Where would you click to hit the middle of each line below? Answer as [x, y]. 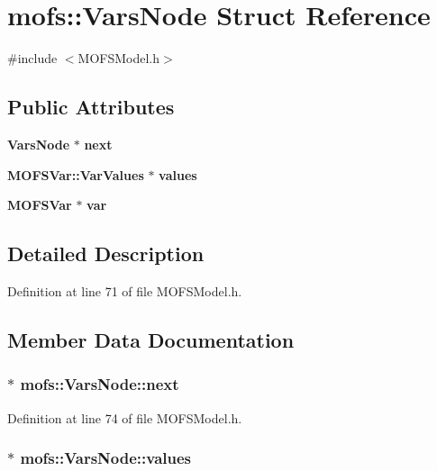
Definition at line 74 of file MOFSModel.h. [125, 417]
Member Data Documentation [151, 339]
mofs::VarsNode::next [100, 384]
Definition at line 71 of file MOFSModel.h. [125, 290]
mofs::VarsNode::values [106, 458]
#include [32, 58]
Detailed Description [106, 254]
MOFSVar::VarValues [76, 174]
